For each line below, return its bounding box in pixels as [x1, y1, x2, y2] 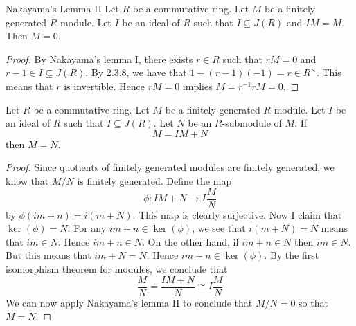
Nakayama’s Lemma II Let [6, 1, 119, 15]
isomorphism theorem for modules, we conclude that [6, 261, 228, 275]
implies [182, 78, 213, 93]
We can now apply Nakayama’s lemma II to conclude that [6, 295, 253, 309]
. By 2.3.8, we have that [85, 65, 187, 80]
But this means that [6, 248, 91, 262]
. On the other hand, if [142, 234, 239, 248]
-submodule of [222, 116, 282, 130]
